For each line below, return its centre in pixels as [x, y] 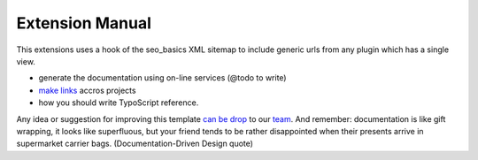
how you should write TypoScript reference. [119, 103]
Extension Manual [84, 23]
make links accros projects [87, 90]
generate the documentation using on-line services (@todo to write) [162, 78]
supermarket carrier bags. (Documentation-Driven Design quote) [135, 144]
